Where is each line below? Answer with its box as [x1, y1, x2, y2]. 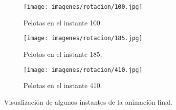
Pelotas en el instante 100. [23, 17, 102, 27]
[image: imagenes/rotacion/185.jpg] [23, 35, 143, 42]
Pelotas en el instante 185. [23, 48, 102, 59]
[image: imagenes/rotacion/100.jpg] [23, 3, 143, 10]
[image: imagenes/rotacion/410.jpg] [23, 66, 143, 73]
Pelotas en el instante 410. [23, 80, 102, 90]
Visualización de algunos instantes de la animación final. [4, 96, 173, 107]
